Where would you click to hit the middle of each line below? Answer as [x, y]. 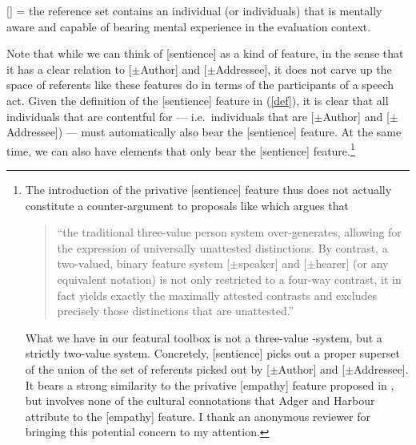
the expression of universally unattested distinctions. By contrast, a [222, 247]
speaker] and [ [273, 263]
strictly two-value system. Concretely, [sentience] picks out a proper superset [212, 353]
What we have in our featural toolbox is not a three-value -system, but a [204, 337]
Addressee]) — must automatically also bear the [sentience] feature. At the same [204, 132]
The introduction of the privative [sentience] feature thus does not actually [208, 189]
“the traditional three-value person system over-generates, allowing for [229, 232]
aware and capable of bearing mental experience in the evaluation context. [189, 26]
